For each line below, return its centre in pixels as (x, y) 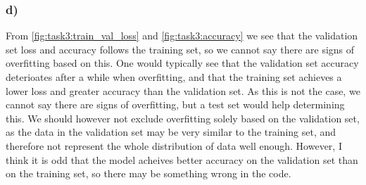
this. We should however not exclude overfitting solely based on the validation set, (183, 118)
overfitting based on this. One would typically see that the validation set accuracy (182, 63)
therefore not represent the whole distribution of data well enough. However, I (174, 145)
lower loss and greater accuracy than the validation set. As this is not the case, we (183, 90)
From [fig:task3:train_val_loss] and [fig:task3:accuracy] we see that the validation (182, 36)
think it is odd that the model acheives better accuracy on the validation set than (182, 159)
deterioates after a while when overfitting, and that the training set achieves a (174, 77)
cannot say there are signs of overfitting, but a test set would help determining (175, 104)
